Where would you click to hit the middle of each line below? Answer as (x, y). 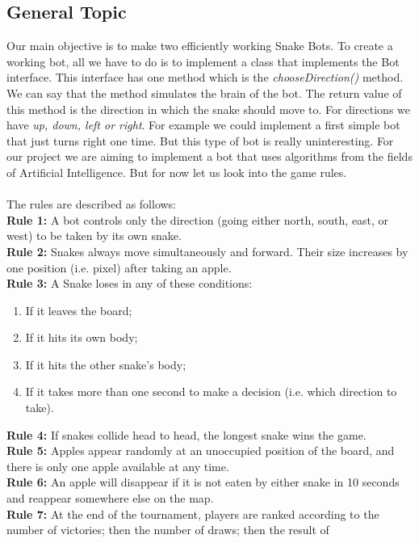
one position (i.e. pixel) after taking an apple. (119, 267)
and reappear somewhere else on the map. (110, 498)
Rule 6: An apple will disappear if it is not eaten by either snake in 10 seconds (203, 482)
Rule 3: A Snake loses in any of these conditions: (130, 283)
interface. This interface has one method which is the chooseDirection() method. (205, 77)
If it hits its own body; (82, 337)
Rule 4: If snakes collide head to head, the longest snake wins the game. (186, 434)
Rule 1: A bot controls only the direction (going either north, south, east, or (198, 219)
